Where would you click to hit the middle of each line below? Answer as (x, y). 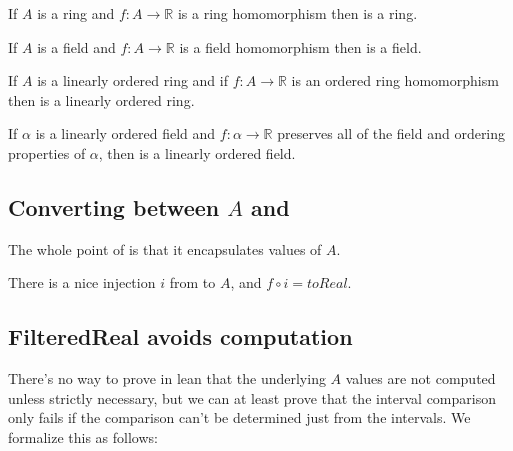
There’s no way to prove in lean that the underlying (167, 378)
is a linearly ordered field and (125, 133)
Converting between (114, 206)
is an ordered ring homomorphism (395, 80)
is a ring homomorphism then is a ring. (297, 13)
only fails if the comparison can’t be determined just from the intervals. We (239, 417)
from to (192, 282)
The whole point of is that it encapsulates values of (165, 248)
